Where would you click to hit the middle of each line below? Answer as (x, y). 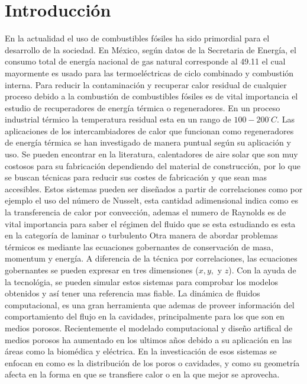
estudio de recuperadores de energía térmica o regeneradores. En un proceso (143, 107)
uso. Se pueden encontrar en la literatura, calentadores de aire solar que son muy (151, 154)
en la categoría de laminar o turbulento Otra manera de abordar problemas (141, 235)
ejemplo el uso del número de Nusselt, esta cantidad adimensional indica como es (151, 200)
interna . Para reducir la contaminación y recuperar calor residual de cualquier (146, 84)
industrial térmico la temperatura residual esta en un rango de (118, 119)
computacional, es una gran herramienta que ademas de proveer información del (150, 304)
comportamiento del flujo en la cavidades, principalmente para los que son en (145, 316)
